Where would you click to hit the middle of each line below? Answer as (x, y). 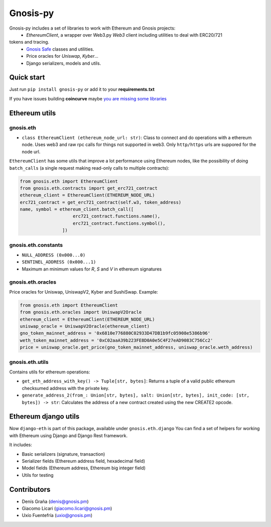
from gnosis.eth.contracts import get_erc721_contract (89, 188)
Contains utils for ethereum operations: (50, 372)
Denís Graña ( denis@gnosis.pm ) (55, 501)
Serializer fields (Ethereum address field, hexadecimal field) (84, 461)
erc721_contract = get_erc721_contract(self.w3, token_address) (101, 202)
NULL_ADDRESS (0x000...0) (54, 255)
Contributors (30, 489)
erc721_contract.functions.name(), (117, 216)
